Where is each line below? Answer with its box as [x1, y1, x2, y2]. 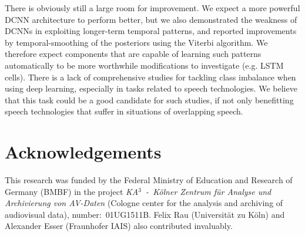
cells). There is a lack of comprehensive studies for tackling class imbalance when [5, 70, 296, 83]
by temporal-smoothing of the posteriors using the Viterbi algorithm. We [5, 36, 268, 48]
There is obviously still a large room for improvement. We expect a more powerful [5, 2, 300, 14]
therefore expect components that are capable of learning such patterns [5, 48, 262, 60]
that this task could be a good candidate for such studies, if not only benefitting [5, 93, 294, 106]
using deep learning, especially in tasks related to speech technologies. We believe [5, 82, 297, 95]
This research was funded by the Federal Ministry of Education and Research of [5, 174, 293, 186]
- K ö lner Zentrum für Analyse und [146, 185, 272, 197]
